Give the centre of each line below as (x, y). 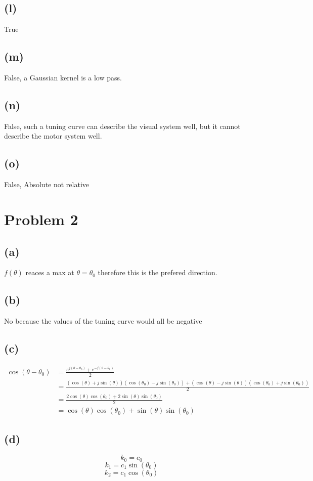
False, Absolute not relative (47, 184)
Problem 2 (41, 219)
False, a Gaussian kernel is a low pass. (63, 77)
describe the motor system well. (53, 136)
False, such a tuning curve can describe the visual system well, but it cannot (122, 126)
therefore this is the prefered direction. (158, 272)
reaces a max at (50, 272)
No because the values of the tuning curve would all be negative (103, 321)
